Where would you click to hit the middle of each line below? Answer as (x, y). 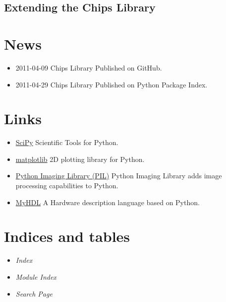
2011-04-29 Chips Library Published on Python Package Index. (112, 84)
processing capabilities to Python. (67, 185)
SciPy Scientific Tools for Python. (67, 142)
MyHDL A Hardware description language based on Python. (108, 202)
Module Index (36, 276)
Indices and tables (67, 236)
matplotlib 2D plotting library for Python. (80, 159)
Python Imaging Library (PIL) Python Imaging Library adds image (119, 176)
